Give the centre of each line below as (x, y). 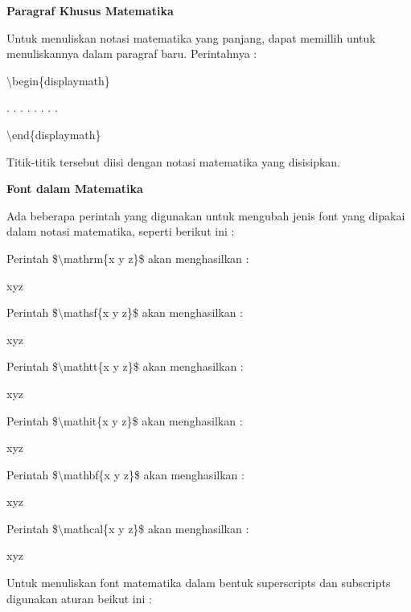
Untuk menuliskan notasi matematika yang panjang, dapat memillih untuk (191, 37)
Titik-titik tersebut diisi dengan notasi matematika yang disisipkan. (174, 161)
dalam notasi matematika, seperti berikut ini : (121, 231)
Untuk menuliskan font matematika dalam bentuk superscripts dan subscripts (199, 583)
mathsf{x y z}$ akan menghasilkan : (154, 312)
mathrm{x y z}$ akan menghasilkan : (156, 258)
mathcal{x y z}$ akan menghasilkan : (156, 528)
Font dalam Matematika (75, 189)
